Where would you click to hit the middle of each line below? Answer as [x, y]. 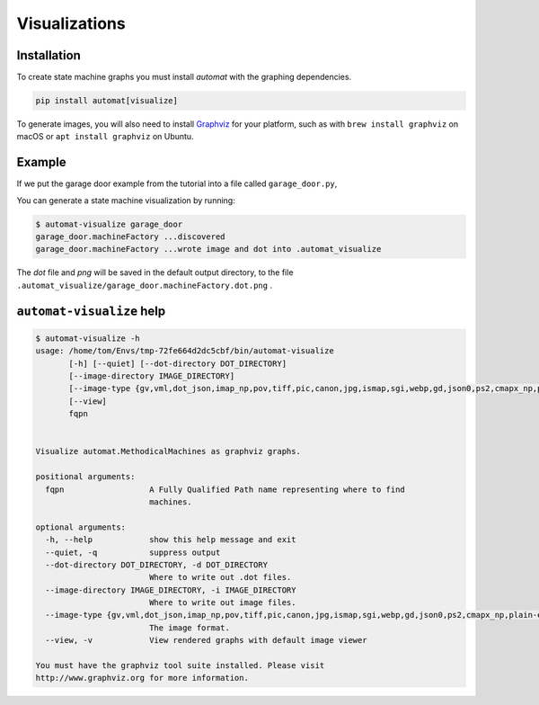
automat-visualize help [91, 311]
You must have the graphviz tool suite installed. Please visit [180, 666]
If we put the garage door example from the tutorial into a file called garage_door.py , [177, 183]
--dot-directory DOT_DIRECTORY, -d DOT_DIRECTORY [157, 565]
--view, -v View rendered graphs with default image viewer [206, 640]
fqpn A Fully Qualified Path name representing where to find [225, 489]
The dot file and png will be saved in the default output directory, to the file [155, 272]
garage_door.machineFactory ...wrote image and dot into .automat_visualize [208, 249]
